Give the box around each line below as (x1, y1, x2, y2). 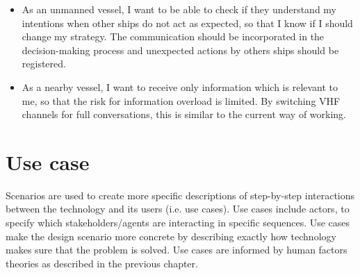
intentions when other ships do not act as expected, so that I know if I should (22, 15, 353, 30)
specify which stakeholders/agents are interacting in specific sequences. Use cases (6, 215, 350, 230)
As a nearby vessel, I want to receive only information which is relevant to (22, 79, 338, 94)
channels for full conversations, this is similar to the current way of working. (22, 107, 346, 122)
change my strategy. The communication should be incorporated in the (22, 29, 325, 44)
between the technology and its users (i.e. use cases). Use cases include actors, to (6, 201, 350, 216)
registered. (22, 56, 66, 71)
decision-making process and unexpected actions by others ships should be (22, 42, 339, 57)
